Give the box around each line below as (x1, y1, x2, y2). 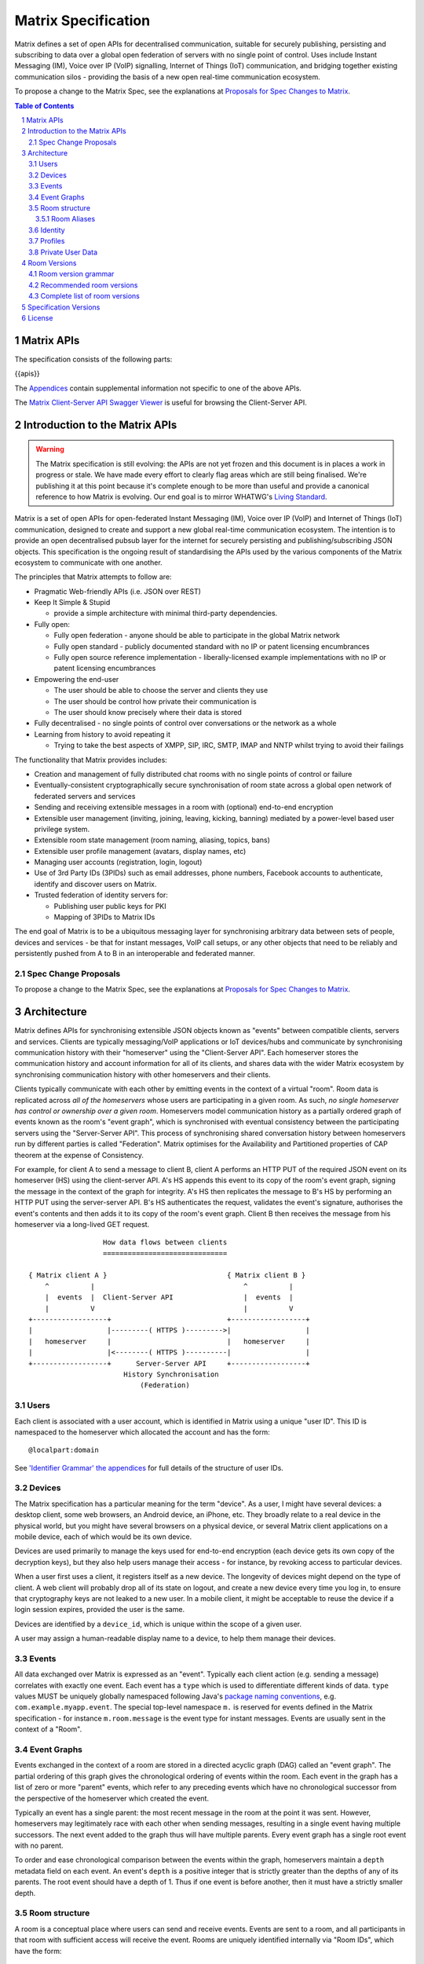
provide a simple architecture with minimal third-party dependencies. (53, 609, 278, 618)
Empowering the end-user (34, 674, 119, 683)
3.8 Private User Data (28, 247, 98, 257)
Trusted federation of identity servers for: (34, 890, 169, 900)
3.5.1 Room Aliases (35, 214, 96, 224)
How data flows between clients (102, 1238, 228, 1247)
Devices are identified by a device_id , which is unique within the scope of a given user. (14, 1619, 302, 1629)
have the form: (14, 1946, 62, 1955)
